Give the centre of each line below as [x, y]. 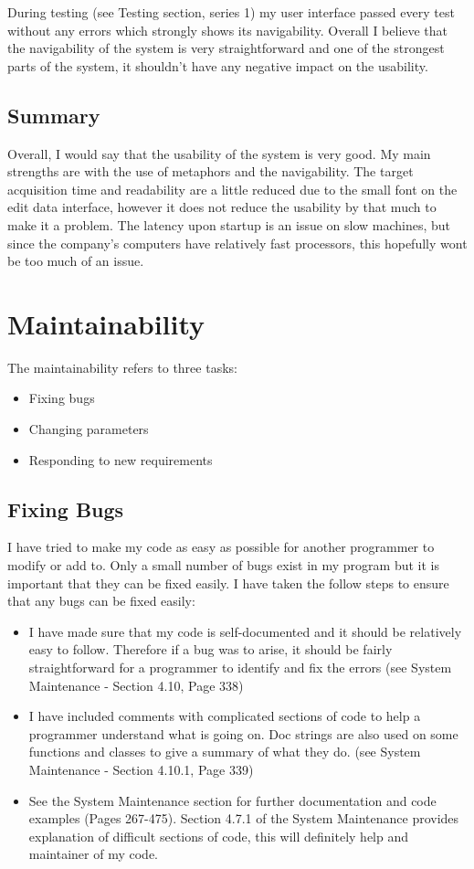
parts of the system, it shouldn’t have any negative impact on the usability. [218, 65]
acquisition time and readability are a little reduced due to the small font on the [232, 189]
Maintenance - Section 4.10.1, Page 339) [141, 769]
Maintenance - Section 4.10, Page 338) [136, 685]
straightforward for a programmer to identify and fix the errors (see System [240, 667]
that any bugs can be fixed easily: [101, 601]
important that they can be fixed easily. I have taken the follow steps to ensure [228, 583]
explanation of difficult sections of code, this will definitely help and [219, 836]
